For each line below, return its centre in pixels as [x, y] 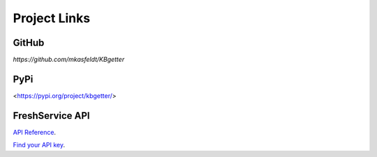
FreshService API [51, 116]
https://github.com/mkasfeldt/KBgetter [69, 60]
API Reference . [34, 132]
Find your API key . [39, 145]
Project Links [52, 18]
